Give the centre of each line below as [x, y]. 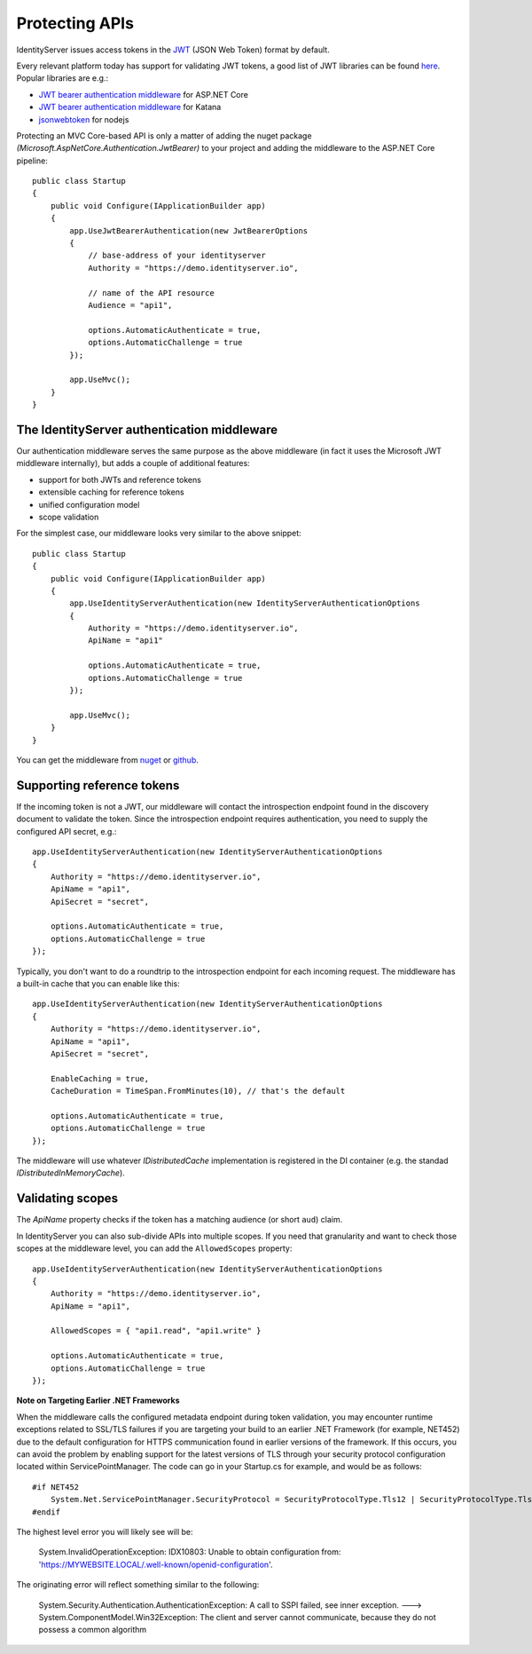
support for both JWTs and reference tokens [120, 479]
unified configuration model [89, 504]
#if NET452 [56, 1487]
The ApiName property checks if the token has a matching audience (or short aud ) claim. [180, 1220]
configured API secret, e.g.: [66, 831]
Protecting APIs [75, 23]
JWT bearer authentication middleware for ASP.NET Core [143, 94]
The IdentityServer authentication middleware [147, 429]
